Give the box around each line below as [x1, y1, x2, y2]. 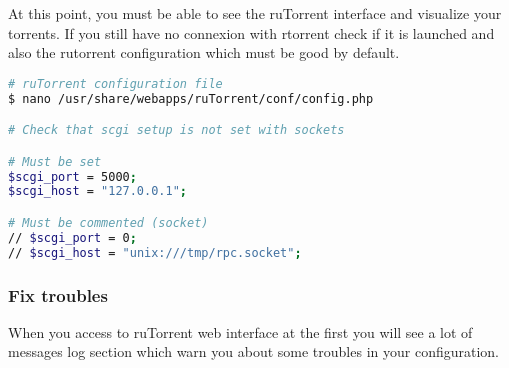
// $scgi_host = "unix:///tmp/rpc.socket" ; [8, 245, 302, 260]
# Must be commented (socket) [8, 216, 209, 230]
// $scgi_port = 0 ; [8, 230, 137, 245]
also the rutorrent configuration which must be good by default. [8, 42, 400, 63]
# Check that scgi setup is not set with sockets [8, 123, 345, 138]
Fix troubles [8, 282, 108, 307]
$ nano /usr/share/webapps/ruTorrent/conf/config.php [8, 91, 374, 106]
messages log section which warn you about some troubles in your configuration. [8, 341, 499, 362]
